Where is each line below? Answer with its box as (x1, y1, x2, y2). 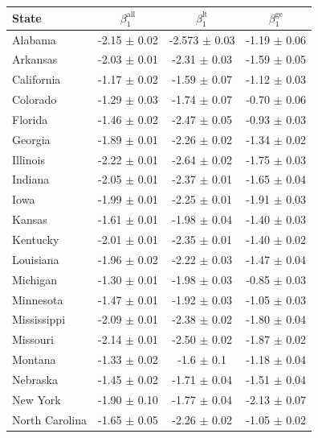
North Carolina (12, 411, 88, 428)
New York (12, 390, 61, 407)
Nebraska (12, 370, 58, 387)
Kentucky (12, 230, 59, 247)
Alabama (12, 31, 56, 48)
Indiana (12, 171, 50, 188)
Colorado (12, 91, 57, 108)
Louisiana (12, 250, 59, 267)
